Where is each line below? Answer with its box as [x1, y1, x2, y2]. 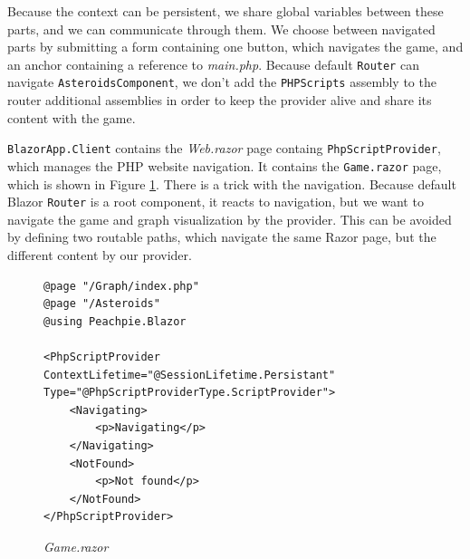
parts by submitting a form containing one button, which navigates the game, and [7, 37, 464, 56]
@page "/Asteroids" [43, 297, 160, 311]
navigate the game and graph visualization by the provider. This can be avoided [7, 209, 452, 228]
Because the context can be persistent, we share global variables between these [7, 2, 444, 20]
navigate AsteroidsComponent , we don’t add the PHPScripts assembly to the [7, 72, 436, 92]
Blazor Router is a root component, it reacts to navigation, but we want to [7, 192, 424, 211]
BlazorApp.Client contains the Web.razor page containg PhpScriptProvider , [7, 139, 441, 158]
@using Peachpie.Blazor [43, 314, 187, 328]
